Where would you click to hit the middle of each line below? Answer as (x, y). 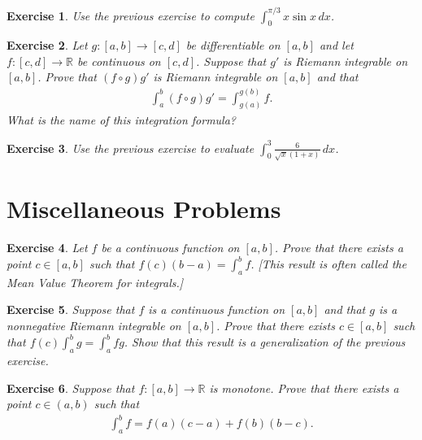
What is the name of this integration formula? (122, 120)
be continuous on (119, 61)
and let (336, 45)
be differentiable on (233, 45)
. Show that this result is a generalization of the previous (265, 342)
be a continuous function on (170, 247)
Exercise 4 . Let (47, 247)
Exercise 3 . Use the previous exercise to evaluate (131, 148)
